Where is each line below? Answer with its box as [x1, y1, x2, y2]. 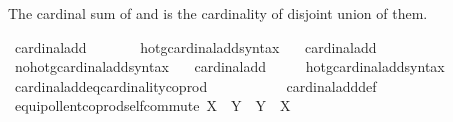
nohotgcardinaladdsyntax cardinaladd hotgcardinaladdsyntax [14, 56, 445, 77]
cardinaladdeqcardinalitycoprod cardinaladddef [14, 75, 377, 96]
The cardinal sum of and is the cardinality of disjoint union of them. [8, 3, 428, 23]
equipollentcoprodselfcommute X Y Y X [14, 95, 291, 116]
